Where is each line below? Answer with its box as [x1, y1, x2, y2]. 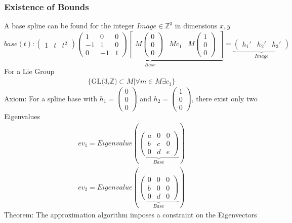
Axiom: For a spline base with [4, 93, 97, 103]
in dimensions [175, 20, 218, 31]
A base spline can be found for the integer [4, 20, 135, 31]
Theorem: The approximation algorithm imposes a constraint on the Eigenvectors [4, 209, 257, 220]
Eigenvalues [4, 111, 40, 122]
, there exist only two [191, 93, 258, 103]
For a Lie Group [4, 66, 55, 77]
